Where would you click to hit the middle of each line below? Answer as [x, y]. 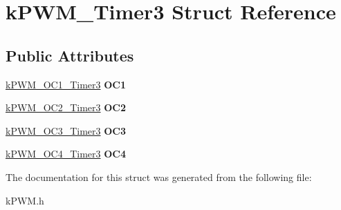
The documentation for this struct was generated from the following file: [159, 176]
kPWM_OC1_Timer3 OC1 [66, 84]
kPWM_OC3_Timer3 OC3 [66, 130]
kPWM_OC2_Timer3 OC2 [66, 107]
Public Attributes [70, 55]
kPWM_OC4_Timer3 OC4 [66, 154]
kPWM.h [25, 200]
